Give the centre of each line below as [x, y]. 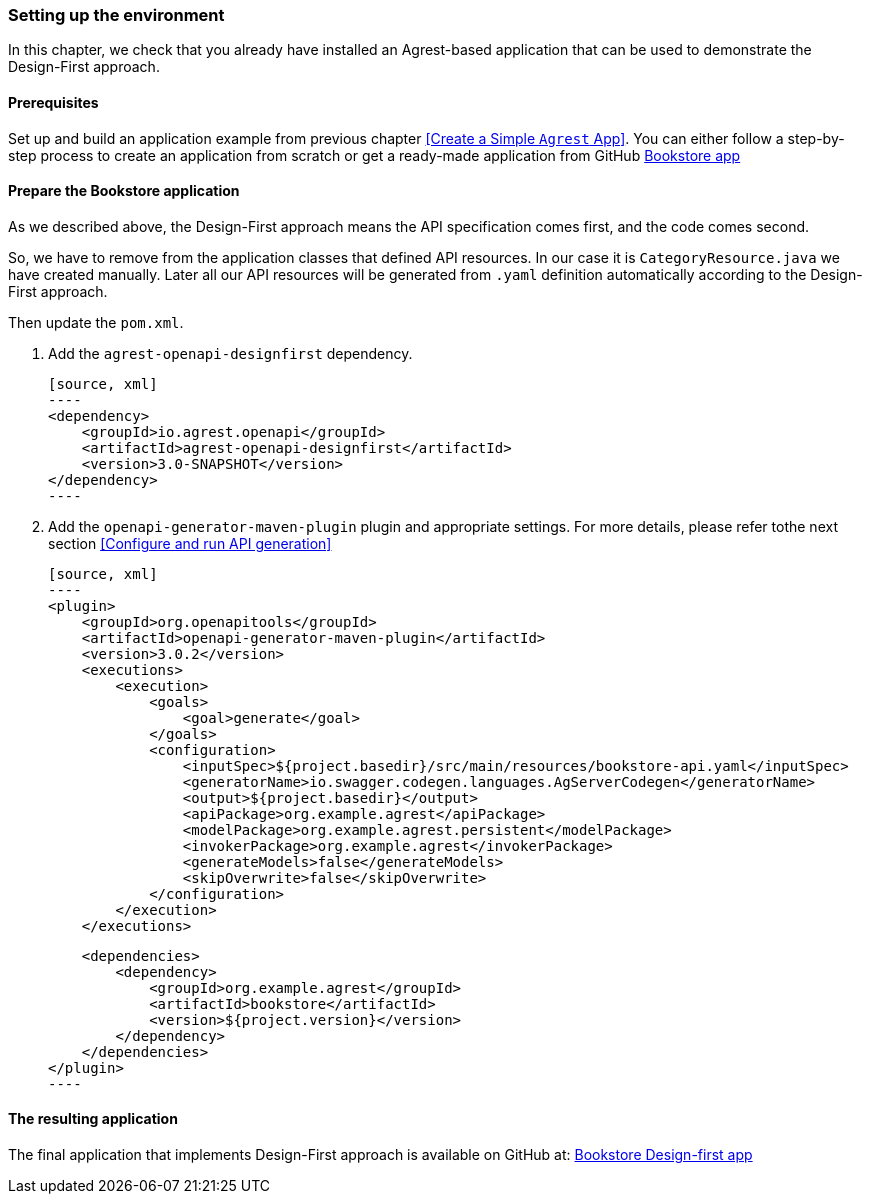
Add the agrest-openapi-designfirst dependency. [230, 353]
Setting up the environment [116, 15]
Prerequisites [53, 102]
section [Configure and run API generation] [190, 543]
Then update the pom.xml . [96, 322]
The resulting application [93, 1119]
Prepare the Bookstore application [124, 191]
